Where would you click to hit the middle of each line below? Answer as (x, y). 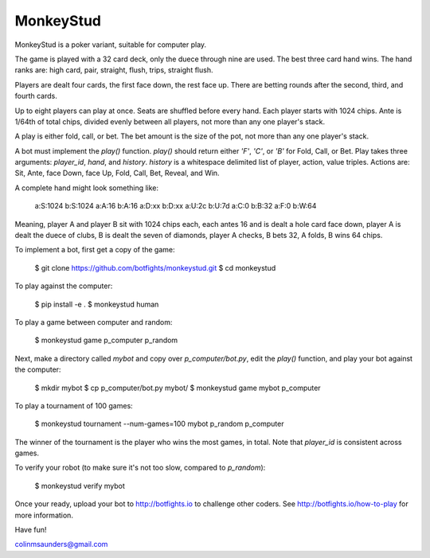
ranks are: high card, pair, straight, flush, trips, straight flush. (114, 70)
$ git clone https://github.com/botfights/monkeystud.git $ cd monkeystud (155, 267)
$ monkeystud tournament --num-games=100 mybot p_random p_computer (159, 424)
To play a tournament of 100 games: (74, 405)
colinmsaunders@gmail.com (61, 544)
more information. (44, 515)
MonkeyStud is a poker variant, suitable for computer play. (111, 45)
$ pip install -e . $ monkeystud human (97, 304)
